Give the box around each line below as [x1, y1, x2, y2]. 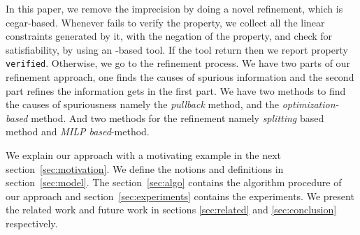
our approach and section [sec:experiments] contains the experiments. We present [6, 188, 354, 203]
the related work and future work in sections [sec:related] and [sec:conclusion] [6, 202, 337, 217]
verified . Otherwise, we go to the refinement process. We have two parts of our [6, 56, 350, 70]
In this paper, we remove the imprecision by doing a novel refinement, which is [6, 1, 343, 15]
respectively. [6, 215, 58, 230]
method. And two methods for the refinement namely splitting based [31, 110, 324, 125]
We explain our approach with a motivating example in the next [6, 148, 282, 162]
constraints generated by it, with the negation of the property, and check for [6, 29, 333, 43]
